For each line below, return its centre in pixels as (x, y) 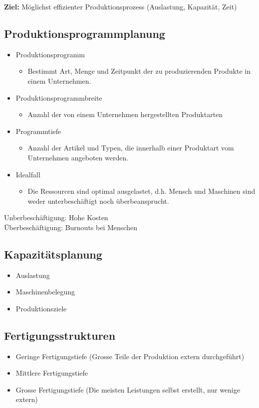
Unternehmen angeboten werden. (78, 157)
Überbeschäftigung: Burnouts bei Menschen (71, 227)
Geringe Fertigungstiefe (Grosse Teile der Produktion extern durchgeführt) (130, 356)
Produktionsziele (41, 308)
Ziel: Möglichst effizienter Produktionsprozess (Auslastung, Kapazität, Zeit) (121, 6)
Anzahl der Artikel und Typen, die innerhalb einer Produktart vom (131, 148)
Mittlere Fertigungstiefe (52, 373)
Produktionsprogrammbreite (59, 97)
